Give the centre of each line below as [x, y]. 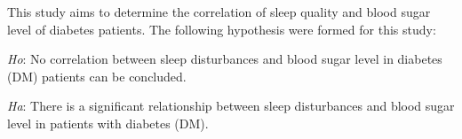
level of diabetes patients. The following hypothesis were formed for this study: [222, 29]
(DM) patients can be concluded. [97, 76]
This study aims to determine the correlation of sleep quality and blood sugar [219, 12]
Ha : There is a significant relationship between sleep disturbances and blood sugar [231, 106]
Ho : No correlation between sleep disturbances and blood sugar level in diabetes [225, 59]
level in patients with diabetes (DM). [108, 123]
